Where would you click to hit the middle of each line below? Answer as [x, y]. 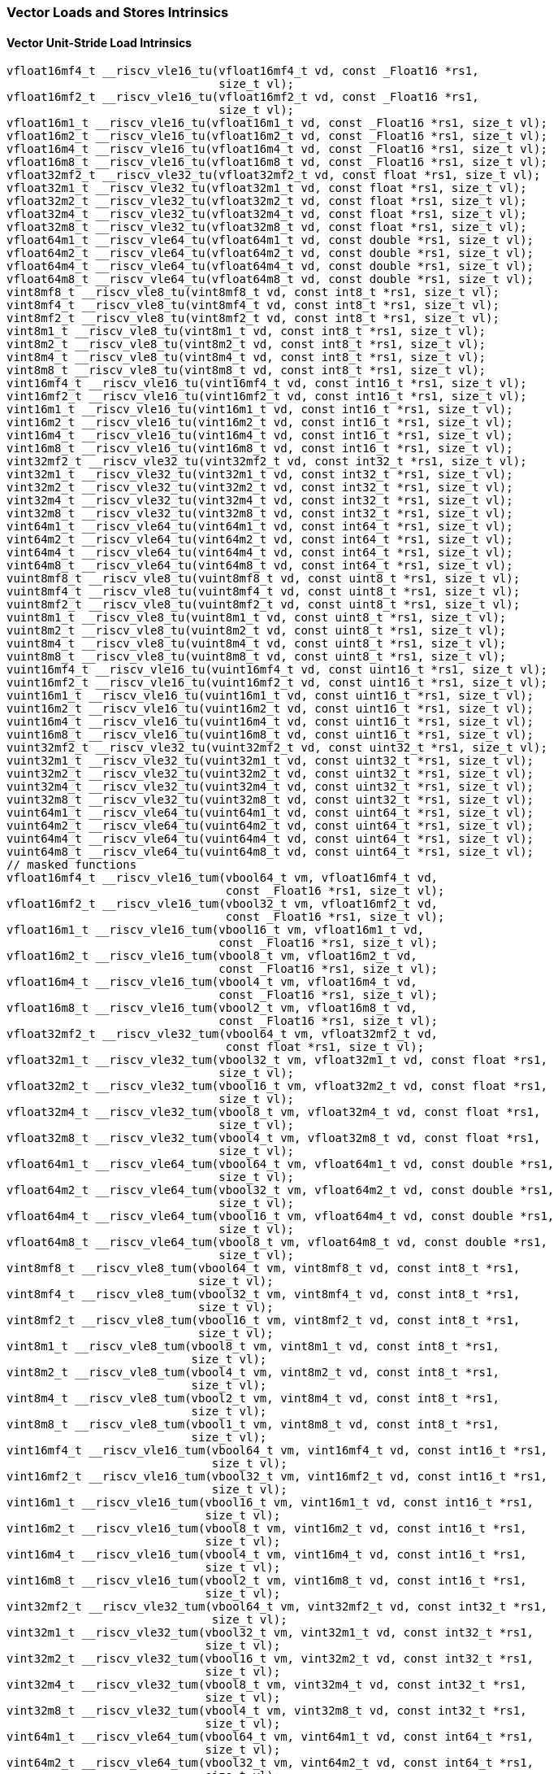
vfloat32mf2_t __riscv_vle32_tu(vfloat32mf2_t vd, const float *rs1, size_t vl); [274, 175]
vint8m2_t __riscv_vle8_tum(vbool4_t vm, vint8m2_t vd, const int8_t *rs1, [253, 1373]
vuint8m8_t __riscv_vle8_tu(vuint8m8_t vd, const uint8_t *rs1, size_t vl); [257, 657]
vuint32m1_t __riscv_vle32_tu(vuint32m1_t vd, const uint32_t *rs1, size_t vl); [270, 761]
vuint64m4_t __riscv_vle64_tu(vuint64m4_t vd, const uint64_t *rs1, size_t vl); [270, 839]
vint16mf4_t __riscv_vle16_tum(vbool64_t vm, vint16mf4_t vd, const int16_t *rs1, [277, 1451]
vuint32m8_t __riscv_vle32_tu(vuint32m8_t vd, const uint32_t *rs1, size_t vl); [270, 800]
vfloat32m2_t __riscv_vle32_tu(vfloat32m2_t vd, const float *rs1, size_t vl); [267, 201]
